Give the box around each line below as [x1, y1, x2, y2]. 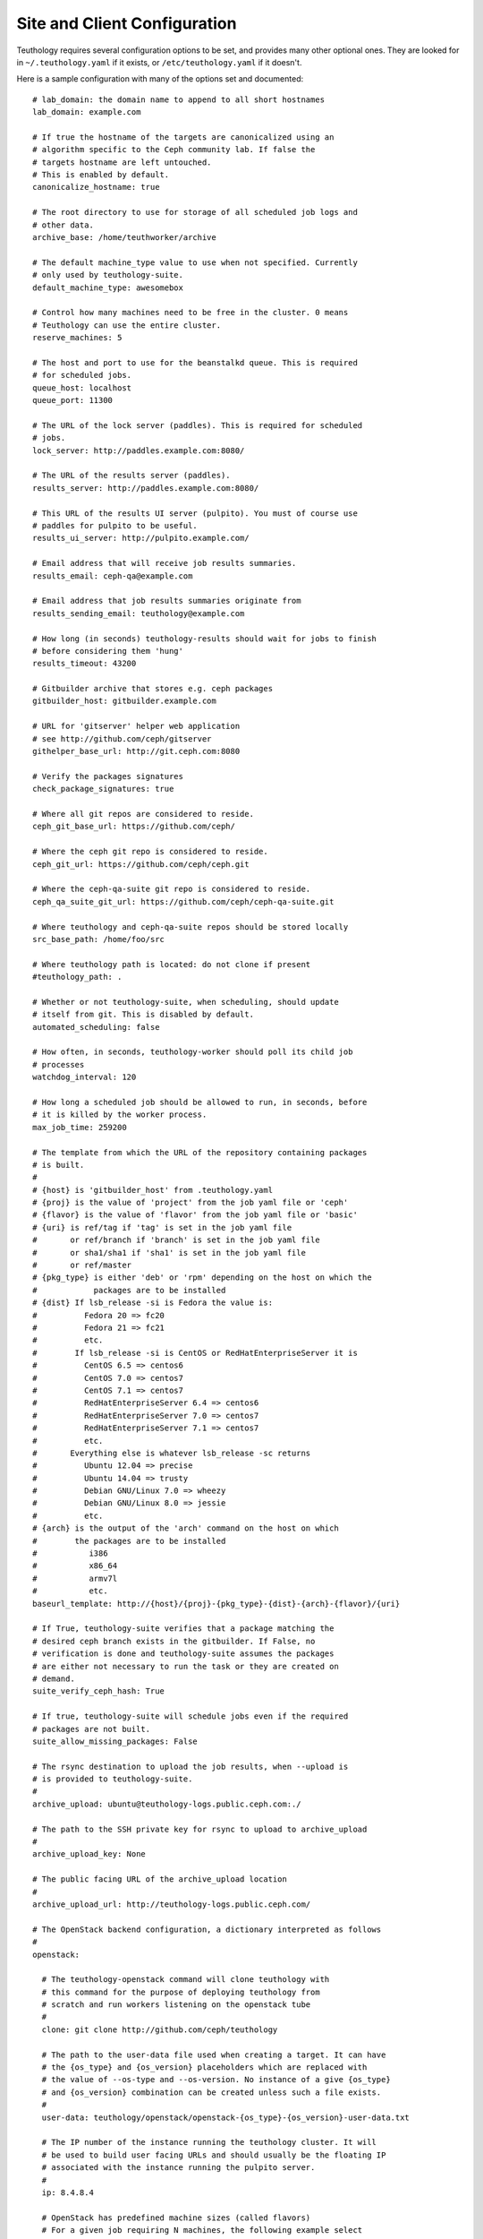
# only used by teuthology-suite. [32, 270, 183, 280]
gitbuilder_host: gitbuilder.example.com [32, 696, 216, 707]
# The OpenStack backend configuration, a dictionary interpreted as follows [32, 1924, 382, 1934]
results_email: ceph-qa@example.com [32, 570, 193, 581]
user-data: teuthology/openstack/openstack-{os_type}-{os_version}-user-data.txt [41, 2112, 411, 2123]
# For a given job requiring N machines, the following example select [41, 2226, 363, 2235]
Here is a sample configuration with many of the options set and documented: [16, 73, 304, 84]
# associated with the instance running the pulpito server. [41, 2163, 316, 2173]
